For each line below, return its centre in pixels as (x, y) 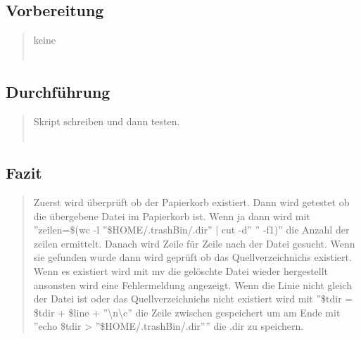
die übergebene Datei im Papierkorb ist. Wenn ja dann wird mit (172, 216)
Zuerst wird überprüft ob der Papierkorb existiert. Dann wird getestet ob (191, 202)
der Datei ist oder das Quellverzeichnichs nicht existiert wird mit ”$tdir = (193, 299)
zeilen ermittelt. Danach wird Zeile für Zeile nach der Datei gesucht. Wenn (194, 243)
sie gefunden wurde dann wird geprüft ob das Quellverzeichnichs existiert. (192, 257)
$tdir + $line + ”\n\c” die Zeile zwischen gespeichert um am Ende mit (187, 312)
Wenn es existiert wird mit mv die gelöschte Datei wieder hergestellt (181, 270)
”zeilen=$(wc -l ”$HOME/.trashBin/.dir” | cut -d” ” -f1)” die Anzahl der (191, 230)
